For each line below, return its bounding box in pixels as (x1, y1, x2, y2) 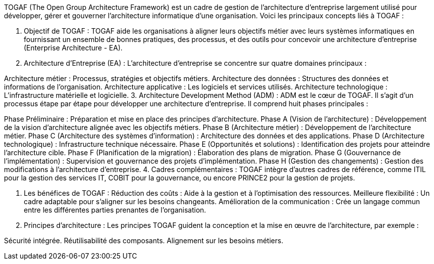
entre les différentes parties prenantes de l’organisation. (24, 206, 206, 214)
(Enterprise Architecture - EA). (24, 44, 123, 52)
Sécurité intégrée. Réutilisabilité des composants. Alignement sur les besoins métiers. (4, 236, 283, 245)
